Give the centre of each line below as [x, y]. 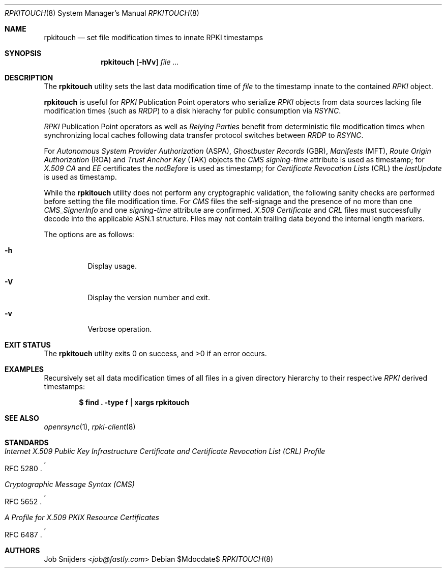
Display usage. [112, 266]
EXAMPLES [24, 369]
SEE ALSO [22, 418]
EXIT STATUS [28, 345]
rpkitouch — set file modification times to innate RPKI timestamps [154, 37]
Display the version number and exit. [149, 297]
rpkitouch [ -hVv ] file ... [140, 62]
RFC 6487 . [23, 535]
